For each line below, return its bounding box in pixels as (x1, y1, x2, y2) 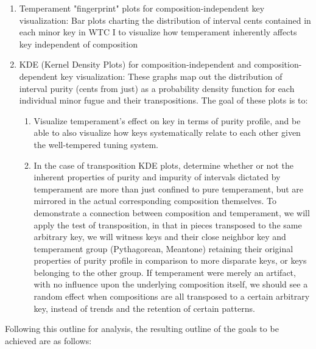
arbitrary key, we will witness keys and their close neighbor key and (33, 230, 286, 243)
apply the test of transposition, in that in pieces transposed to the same (33, 218, 302, 231)
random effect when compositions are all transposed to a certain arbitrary (33, 290, 310, 303)
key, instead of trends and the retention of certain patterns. (33, 301, 255, 314)
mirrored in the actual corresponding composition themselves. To (33, 194, 276, 207)
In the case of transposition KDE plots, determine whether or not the (33, 158, 293, 171)
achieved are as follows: (5, 334, 92, 347)
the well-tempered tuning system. (33, 138, 158, 150)
